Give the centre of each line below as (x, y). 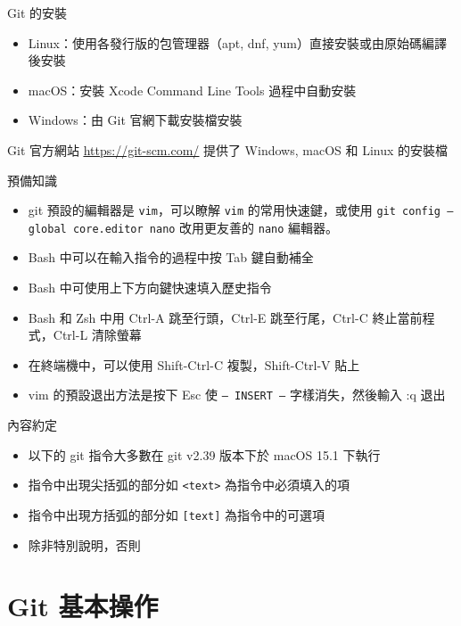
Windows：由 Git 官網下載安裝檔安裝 (135, 120)
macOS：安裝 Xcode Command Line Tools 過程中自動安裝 (192, 90)
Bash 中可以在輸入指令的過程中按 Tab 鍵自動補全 (171, 257)
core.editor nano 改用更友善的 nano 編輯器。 (206, 227)
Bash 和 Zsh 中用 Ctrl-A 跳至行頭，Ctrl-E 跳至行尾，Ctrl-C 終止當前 (225, 317)
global (47, 229)
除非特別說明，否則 (84, 544)
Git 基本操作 (83, 606)
